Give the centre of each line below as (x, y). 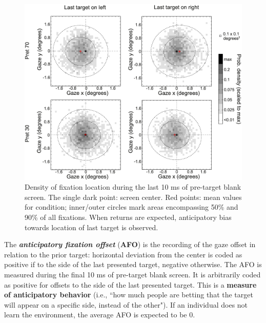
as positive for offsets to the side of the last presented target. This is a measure (130, 284)
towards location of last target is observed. (91, 227)
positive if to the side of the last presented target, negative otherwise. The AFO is (133, 264)
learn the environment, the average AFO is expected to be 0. (100, 315)
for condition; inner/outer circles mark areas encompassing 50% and (131, 207)
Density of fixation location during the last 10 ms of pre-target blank (133, 187)
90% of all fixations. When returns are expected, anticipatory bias (128, 217)
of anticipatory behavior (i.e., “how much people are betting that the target (129, 295)
